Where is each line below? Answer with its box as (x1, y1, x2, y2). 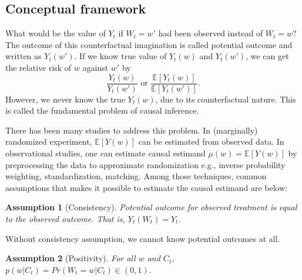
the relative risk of (5, 61, 72, 73)
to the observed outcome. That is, (5, 212, 125, 224)
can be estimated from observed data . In (138, 135, 284, 148)
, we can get (246, 50, 289, 62)
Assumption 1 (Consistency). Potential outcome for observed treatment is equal (5, 201, 297, 213)
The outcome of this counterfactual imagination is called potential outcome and (5, 38, 293, 50)
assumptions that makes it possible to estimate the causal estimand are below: (5, 181, 288, 193)
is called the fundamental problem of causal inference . (5, 104, 199, 117)
